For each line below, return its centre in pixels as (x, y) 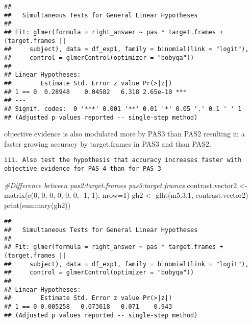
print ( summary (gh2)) (37, 205)
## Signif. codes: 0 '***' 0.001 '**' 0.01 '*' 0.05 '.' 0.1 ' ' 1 (123, 109)
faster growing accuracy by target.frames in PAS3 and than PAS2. (108, 143)
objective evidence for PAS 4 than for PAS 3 (83, 169)
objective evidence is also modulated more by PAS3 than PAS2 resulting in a (125, 134)
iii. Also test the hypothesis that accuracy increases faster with (123, 160)
